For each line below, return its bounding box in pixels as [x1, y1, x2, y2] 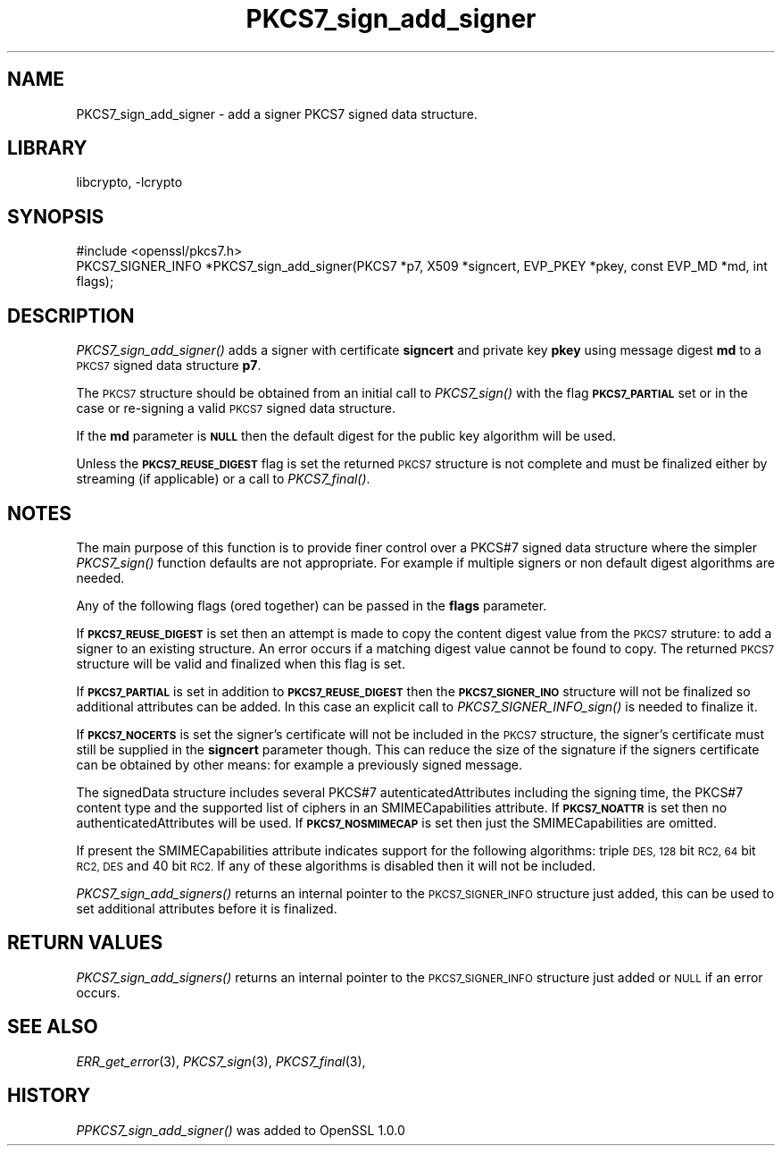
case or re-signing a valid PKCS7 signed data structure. [76, 400, 395, 417]
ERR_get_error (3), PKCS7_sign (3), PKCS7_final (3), [76, 1053, 366, 1069]
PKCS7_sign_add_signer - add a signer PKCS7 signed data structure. [76, 105, 478, 122]
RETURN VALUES [7, 931, 163, 955]
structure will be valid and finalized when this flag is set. [76, 655, 405, 671]
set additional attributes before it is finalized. [76, 900, 337, 916]
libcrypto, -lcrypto [76, 174, 183, 190]
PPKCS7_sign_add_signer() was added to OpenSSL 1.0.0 [76, 1122, 405, 1138]
